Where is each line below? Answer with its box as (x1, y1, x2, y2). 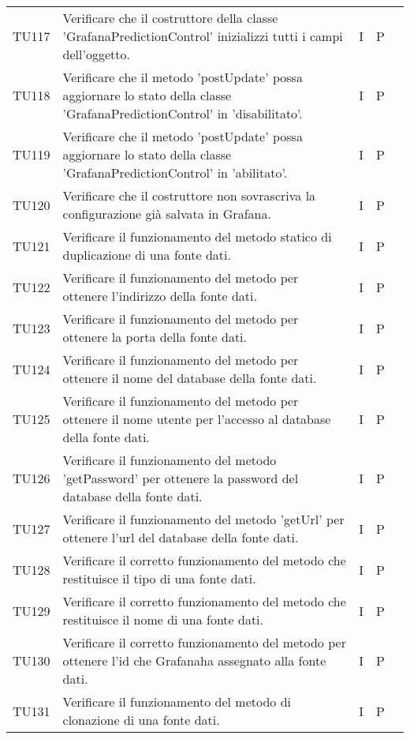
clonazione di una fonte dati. (62, 711, 220, 729)
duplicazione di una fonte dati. (62, 246, 231, 264)
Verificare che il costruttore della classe (62, 9, 278, 27)
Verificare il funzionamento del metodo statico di (62, 227, 332, 246)
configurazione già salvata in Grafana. (62, 204, 271, 223)
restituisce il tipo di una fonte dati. (62, 569, 256, 587)
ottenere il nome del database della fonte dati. (62, 369, 317, 387)
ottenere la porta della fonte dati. (62, 328, 248, 346)
